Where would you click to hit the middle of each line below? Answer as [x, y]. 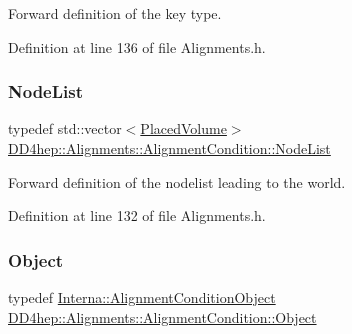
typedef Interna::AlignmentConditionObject [142, 297]
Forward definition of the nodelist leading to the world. [177, 181]
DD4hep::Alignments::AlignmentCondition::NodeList [169, 148]
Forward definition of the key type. [115, 13]
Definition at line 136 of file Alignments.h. [137, 46]
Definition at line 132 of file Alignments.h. [137, 215]
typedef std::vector [65, 128]
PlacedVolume [183, 128]
